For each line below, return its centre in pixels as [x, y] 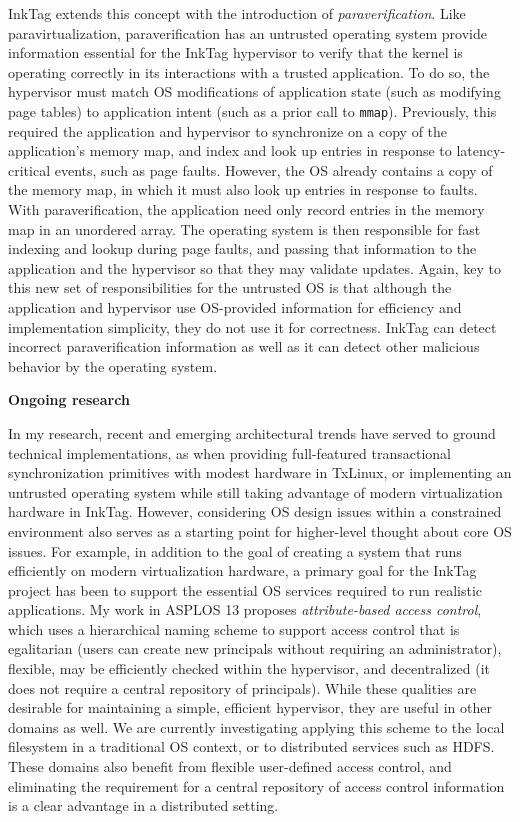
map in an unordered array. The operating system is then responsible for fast [244, 228]
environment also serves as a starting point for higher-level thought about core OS [260, 530]
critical [29, 169]
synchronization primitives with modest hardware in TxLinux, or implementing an [260, 472]
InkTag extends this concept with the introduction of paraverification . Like [237, 13]
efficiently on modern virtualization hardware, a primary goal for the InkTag [242, 570]
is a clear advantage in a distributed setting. [143, 805]
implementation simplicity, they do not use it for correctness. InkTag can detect [252, 326]
